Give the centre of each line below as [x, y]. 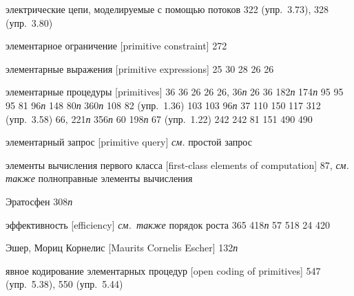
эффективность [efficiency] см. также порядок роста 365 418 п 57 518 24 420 [168, 224]
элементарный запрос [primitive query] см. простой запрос [129, 142]
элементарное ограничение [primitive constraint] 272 [116, 46]
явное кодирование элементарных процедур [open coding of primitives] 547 [163, 270]
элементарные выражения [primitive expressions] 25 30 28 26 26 [140, 68]
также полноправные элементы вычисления [99, 178]
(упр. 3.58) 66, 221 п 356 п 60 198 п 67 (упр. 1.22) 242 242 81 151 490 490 [159, 118]
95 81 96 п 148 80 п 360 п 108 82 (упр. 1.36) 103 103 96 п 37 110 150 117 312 [163, 105]
